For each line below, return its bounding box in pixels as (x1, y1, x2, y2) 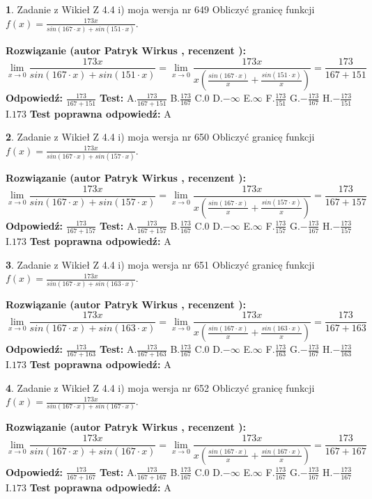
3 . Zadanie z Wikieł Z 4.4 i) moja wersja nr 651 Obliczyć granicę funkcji (6, 257, 315, 271)
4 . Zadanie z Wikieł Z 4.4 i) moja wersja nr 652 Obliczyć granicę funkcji (6, 380, 315, 395)
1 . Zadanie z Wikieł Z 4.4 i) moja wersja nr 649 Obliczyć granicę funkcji (6, 2, 315, 16)
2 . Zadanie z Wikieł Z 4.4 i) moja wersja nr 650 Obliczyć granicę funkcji (6, 129, 315, 144)
